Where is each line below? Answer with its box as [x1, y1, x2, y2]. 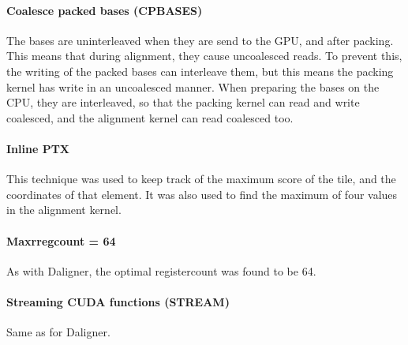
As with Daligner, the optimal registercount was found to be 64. [6, 262, 316, 279]
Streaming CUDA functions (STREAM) [6, 293, 230, 309]
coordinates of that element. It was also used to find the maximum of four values [6, 186, 398, 202]
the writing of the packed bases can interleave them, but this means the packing [6, 62, 394, 79]
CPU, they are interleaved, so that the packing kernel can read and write [6, 94, 360, 111]
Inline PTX [6, 140, 70, 156]
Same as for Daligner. [6, 324, 110, 340]
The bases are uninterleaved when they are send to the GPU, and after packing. [6, 32, 394, 48]
